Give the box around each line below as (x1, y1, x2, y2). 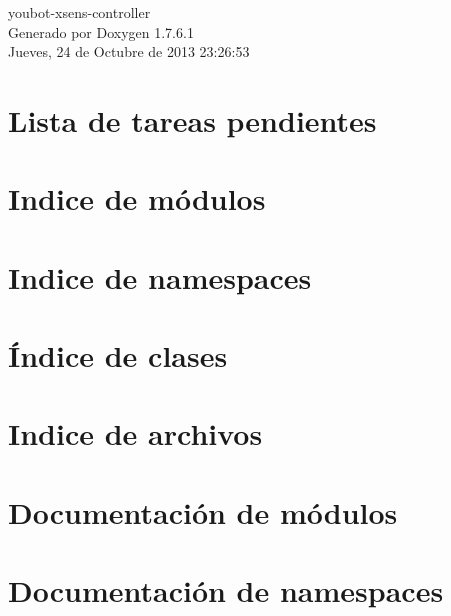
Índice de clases (8, 335, 228, 376)
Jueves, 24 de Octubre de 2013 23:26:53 (8, 41, 250, 62)
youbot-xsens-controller (8, 2, 151, 22)
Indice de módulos (8, 178, 266, 219)
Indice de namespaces (8, 256, 312, 297)
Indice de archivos (8, 413, 263, 454)
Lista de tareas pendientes (8, 99, 377, 140)
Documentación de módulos (8, 491, 398, 532)
